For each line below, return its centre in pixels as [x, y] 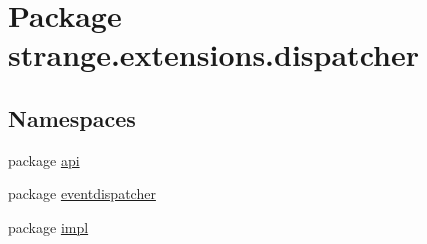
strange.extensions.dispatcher [213, 54]
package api [44, 159]
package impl [48, 226]
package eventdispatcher [82, 193]
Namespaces [72, 117]
